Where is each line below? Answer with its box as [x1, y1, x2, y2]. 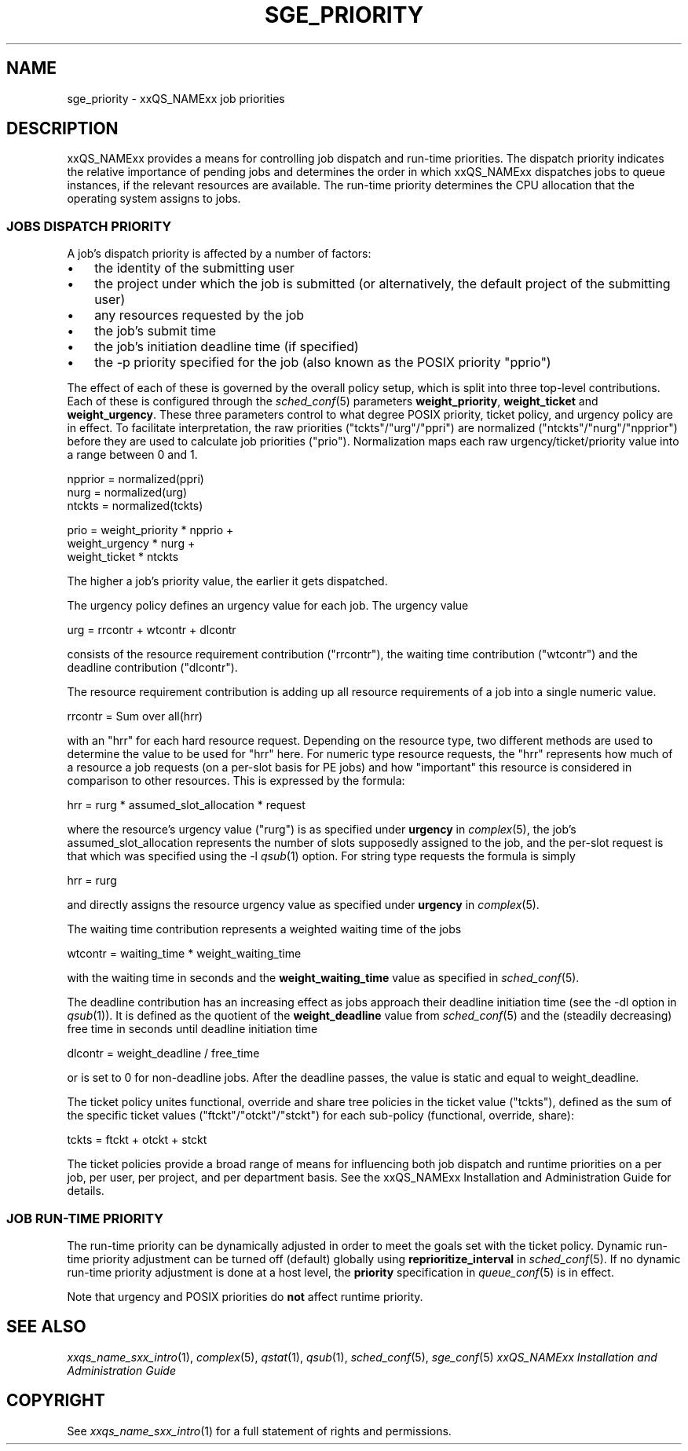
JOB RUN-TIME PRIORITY [6, 1210, 163, 1226]
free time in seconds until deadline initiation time [67, 1022, 318, 1036]
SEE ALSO [6, 1317, 86, 1337]
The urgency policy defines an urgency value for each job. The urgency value [67, 599, 469, 613]
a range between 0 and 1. [67, 448, 198, 462]
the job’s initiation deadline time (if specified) [94, 339, 359, 355]
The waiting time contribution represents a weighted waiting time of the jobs [67, 922, 462, 936]
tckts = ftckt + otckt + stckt [67, 1133, 207, 1147]
